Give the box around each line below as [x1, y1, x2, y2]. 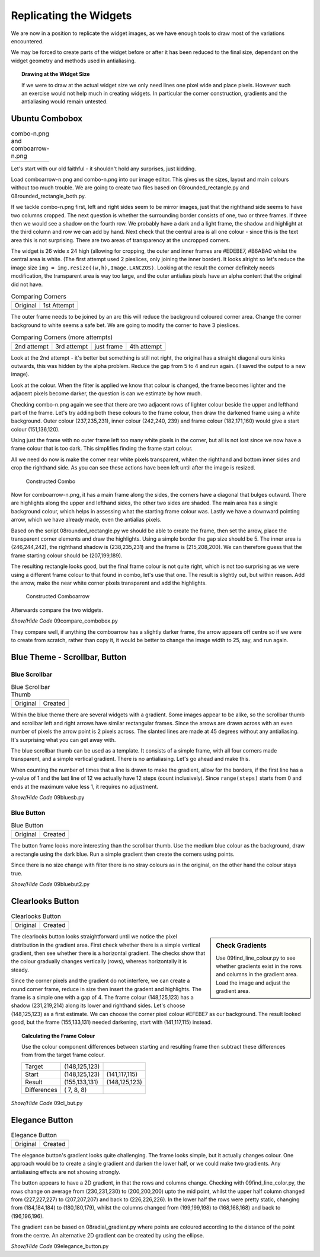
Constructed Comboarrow [25, 593, 90, 600]
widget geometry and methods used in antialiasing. [11, 57, 136, 64]
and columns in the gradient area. [216, 971, 298, 978]
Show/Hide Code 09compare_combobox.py [11, 617, 118, 624]
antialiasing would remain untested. [21, 98, 108, 105]
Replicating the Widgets [11, 9, 132, 22]
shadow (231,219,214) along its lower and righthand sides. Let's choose [11, 1002, 185, 1009]
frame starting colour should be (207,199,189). [11, 552, 123, 559]
